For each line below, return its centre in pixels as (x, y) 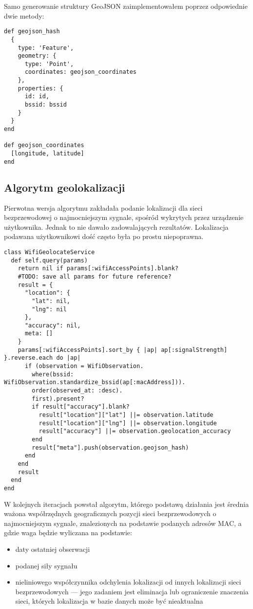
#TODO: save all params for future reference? (95, 276)
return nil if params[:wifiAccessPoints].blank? (98, 269)
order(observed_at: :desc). (77, 391)
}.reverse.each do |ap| (42, 358)
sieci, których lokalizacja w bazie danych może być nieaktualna (109, 601)
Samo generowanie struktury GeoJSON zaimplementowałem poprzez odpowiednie (126, 6)
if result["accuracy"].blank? (81, 407)
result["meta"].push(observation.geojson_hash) (110, 447)
